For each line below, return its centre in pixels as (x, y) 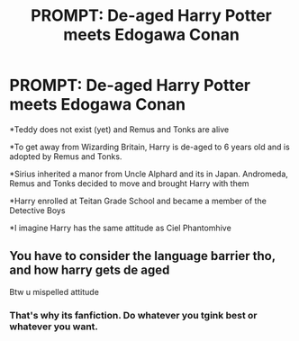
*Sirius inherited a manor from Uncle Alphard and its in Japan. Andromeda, (149, 174)
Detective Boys (37, 210)
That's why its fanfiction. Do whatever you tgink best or (133, 315)
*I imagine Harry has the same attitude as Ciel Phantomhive (120, 228)
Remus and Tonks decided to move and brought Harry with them (129, 183)
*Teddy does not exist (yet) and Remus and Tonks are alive (119, 129)
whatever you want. (54, 327)
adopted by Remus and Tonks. (66, 156)
